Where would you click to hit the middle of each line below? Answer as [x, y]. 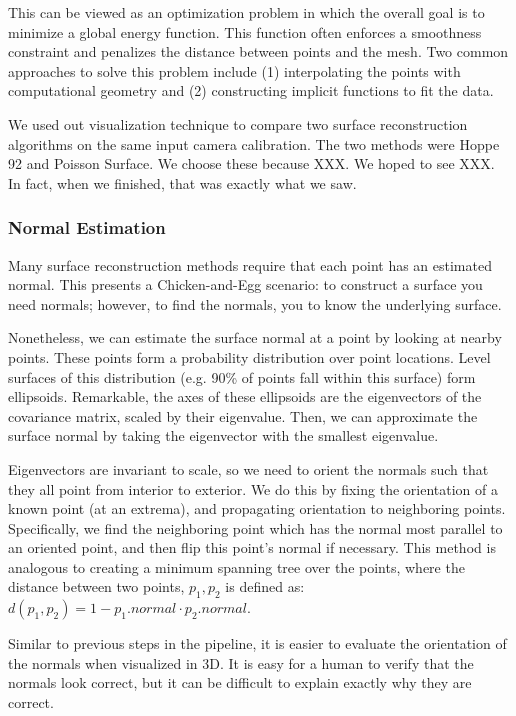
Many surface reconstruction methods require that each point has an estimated [250, 264]
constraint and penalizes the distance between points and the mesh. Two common [258, 51]
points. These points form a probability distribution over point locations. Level [249, 356]
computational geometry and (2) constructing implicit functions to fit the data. [251, 90]
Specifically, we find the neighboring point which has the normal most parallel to [255, 527]
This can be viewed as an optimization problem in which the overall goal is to [246, 12]
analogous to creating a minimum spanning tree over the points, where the [236, 566]
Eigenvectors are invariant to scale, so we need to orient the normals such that [248, 468]
